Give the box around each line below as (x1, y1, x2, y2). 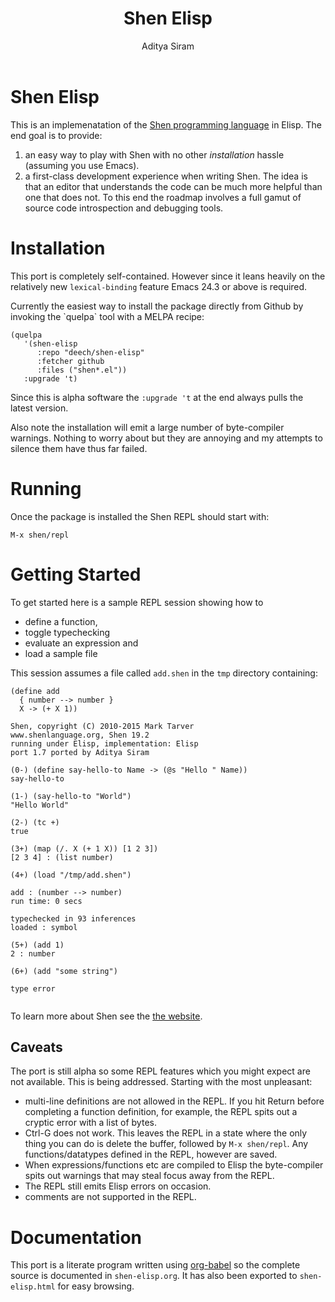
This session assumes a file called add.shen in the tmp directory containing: (10, 667, 318, 679)
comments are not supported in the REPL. (24, 1191, 197, 1203)
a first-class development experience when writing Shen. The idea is (24, 170, 308, 182)
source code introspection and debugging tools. (24, 202, 224, 214)
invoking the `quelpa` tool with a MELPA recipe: (10, 310, 205, 322)
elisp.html (10, 1282, 56, 1292)
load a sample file (24, 647, 98, 659)
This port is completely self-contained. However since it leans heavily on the (10, 270, 326, 282)
